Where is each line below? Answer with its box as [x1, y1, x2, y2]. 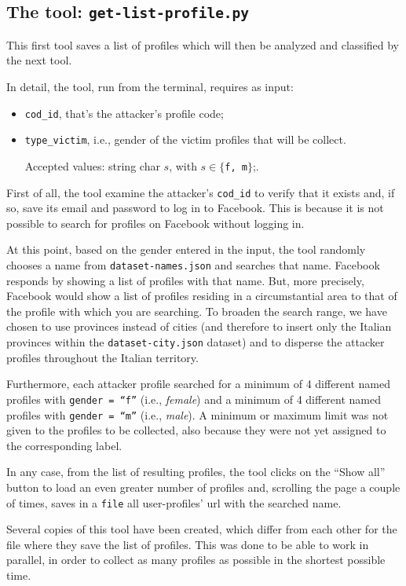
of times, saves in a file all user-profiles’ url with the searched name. [6, 494, 342, 511]
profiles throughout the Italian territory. [6, 349, 199, 365]
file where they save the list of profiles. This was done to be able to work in [6, 536, 369, 552]
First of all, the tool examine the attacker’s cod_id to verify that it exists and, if [6, 184, 395, 200]
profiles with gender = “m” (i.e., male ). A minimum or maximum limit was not [6, 406, 389, 423]
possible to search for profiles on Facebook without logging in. [6, 214, 305, 231]
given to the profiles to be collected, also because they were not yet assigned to [6, 422, 386, 438]
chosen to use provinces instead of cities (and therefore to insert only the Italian [6, 318, 392, 335]
